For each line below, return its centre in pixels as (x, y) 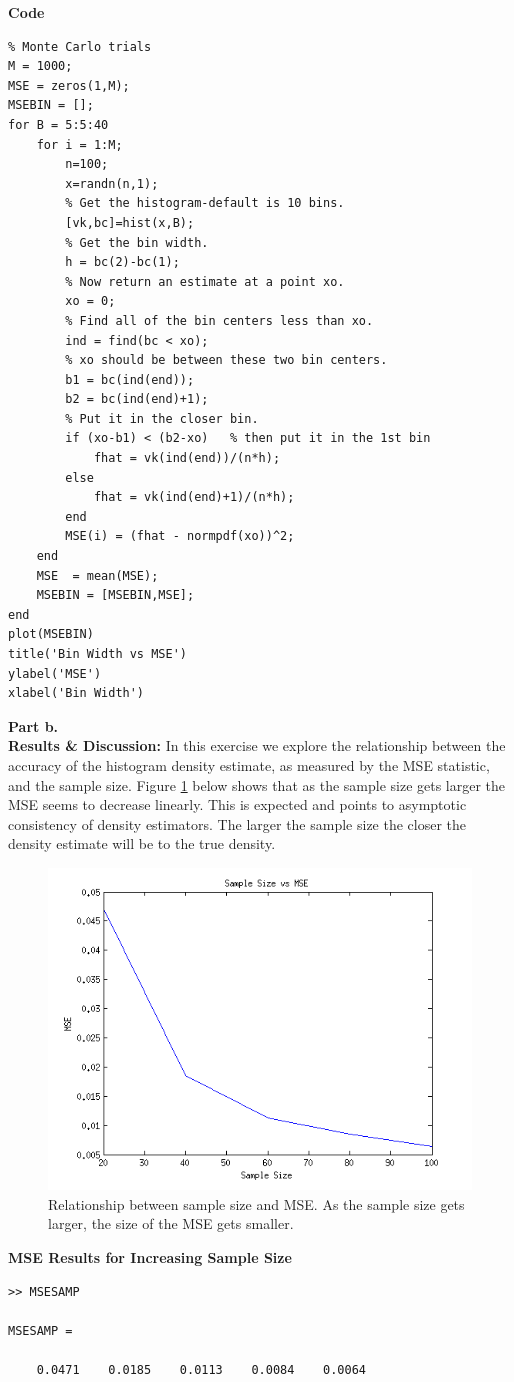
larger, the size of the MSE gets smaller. (171, 1223)
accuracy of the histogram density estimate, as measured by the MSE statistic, (249, 764)
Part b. (33, 725)
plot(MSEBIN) (51, 634)
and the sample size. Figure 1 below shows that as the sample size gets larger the (257, 784)
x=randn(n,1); (112, 183)
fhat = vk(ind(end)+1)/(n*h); (194, 497)
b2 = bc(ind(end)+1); (137, 399)
